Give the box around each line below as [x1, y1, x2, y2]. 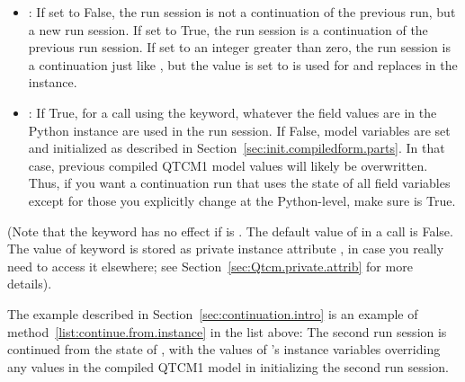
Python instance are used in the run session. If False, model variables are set [28, 120, 451, 139]
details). [7, 274, 52, 293]
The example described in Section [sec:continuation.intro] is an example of [7, 304, 418, 323]
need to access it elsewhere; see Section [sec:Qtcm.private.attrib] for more [7, 256, 413, 275]
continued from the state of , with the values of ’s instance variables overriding [7, 340, 441, 359]
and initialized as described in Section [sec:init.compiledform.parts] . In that [28, 138, 445, 157]
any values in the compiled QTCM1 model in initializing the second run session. [7, 357, 449, 376]
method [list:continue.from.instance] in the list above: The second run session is [7, 322, 447, 341]
